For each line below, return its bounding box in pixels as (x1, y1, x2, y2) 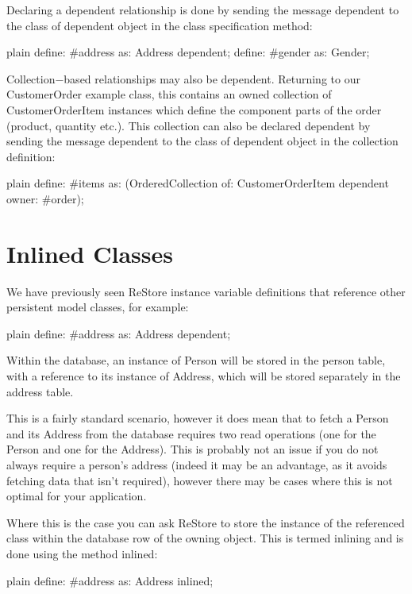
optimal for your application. (6, 488, 147, 504)
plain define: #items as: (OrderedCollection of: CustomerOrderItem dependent (6, 175, 389, 191)
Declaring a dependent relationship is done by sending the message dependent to (6, 2, 399, 17)
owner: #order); (6, 190, 84, 206)
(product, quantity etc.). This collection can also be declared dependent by (6, 117, 371, 133)
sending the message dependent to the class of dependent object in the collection (6, 133, 399, 149)
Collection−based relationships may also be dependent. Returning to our (6, 70, 360, 87)
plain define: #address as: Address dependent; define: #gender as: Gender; (6, 44, 370, 60)
